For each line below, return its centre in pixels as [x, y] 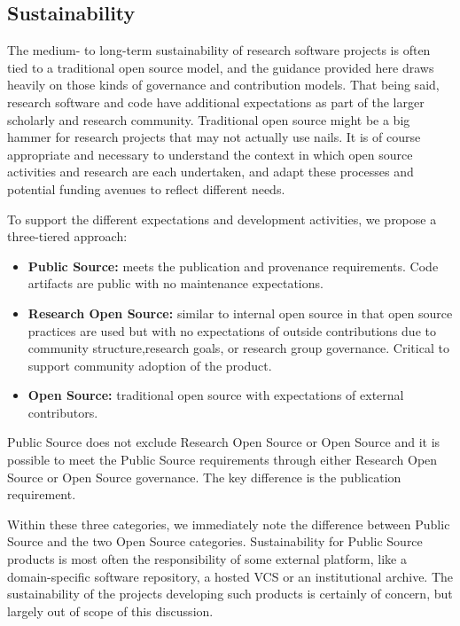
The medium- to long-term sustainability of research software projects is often [219, 50]
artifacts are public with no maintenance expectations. [175, 283]
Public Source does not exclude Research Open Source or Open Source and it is [224, 442]
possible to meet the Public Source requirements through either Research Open [222, 460]
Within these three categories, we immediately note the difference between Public [229, 524]
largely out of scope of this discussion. [110, 610]
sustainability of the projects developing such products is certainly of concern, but [230, 594]
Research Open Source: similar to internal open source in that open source [240, 313]
